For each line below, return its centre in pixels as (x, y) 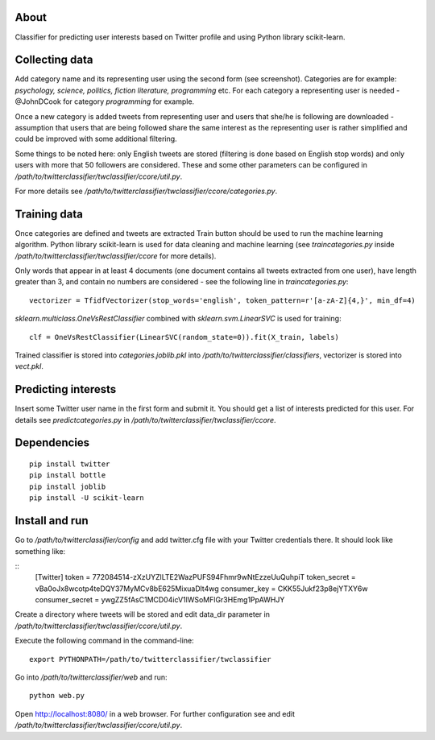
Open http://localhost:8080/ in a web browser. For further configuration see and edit (155, 713)
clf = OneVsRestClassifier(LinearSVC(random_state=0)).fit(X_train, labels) (184, 337)
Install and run (52, 521)
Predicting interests (66, 389)
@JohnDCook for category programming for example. (105, 101)
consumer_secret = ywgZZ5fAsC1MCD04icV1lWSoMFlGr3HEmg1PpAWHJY (160, 600)
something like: (40, 551)
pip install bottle (68, 475)
